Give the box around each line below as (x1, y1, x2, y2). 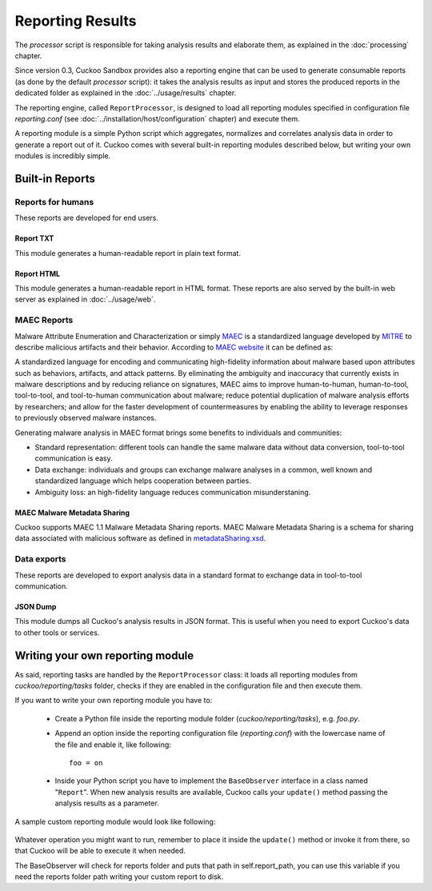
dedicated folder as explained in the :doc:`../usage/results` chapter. (14, 88, 237, 98)
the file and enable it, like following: (54, 740, 172, 749)
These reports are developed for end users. (14, 213, 159, 223)
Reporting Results (14, 12, 137, 30)
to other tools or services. (14, 628, 100, 637)
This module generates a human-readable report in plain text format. (14, 248, 242, 258)
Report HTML (14, 269, 60, 278)
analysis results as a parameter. (54, 798, 159, 808)
